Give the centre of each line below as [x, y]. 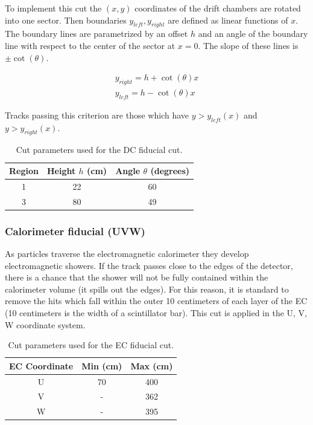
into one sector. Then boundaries [66, 20]
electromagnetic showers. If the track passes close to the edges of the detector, [149, 265]
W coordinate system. [45, 324]
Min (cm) [102, 365]
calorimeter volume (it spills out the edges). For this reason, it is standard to [147, 289]
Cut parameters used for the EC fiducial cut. [91, 345]
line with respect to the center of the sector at [90, 45]
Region [24, 171]
